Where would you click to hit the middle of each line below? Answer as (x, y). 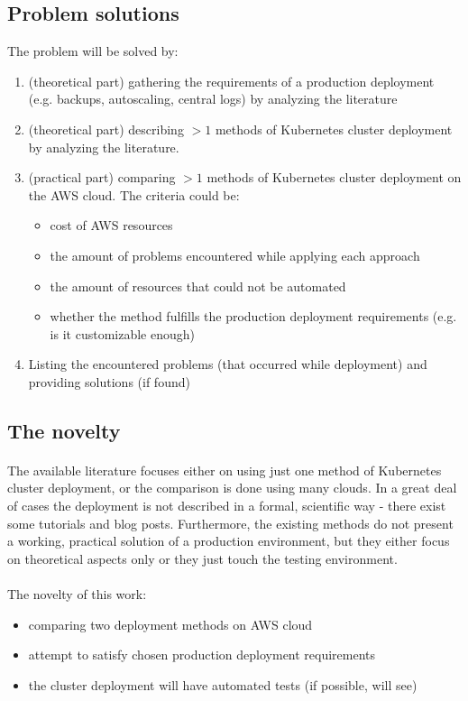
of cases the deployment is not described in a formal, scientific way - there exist (227, 506)
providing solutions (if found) (109, 381)
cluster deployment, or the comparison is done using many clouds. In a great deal (232, 488)
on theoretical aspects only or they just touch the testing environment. (202, 558)
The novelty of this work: (77, 594)
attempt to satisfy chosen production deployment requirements (202, 655)
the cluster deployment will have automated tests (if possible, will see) (223, 684)
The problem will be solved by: (93, 51)
